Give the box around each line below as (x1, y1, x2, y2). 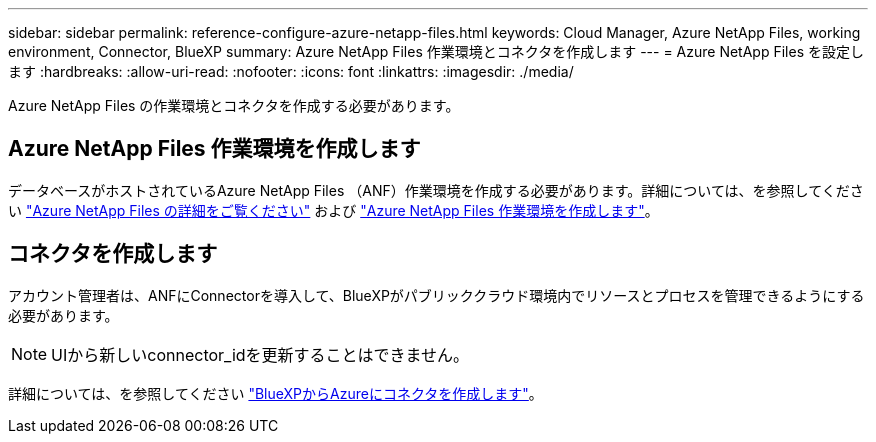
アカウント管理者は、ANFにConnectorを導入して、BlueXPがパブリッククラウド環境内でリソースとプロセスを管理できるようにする (8, 286, 865, 304)
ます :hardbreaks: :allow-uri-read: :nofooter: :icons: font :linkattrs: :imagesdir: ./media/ (8, 63, 574, 80)
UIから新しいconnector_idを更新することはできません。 (51, 344, 470, 365)
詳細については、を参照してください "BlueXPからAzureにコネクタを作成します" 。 (8, 384, 543, 402)
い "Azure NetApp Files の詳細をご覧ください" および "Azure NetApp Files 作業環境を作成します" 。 (8, 201, 659, 219)
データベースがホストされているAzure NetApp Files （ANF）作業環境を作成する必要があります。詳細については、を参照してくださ (8, 181, 864, 199)
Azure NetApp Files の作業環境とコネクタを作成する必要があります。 (8, 97, 460, 114)
